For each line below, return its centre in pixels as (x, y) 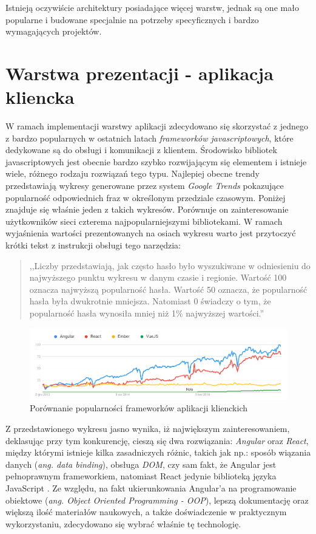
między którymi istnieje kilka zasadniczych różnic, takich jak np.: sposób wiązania (158, 452)
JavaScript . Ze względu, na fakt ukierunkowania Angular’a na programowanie (151, 488)
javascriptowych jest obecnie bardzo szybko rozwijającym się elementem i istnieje (156, 161)
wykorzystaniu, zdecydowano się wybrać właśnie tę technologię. (123, 523)
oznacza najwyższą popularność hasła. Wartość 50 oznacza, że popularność (168, 289)
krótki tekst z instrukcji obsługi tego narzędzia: (93, 245)
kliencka (40, 97)
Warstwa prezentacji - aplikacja (140, 73)
